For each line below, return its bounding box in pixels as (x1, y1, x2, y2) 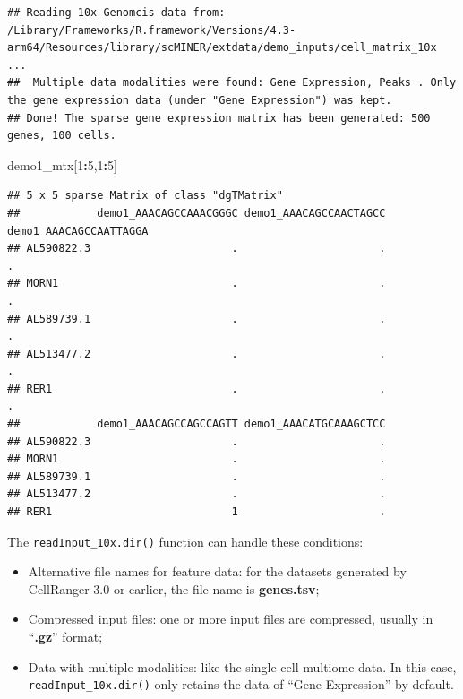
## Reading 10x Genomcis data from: (7, 6, 226, 19)
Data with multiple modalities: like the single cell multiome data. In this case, (28, 657, 457, 676)
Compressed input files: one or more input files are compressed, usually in (28, 609, 433, 628)
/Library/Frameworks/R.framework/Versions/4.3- (7, 23, 296, 37)
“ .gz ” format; (28, 627, 103, 646)
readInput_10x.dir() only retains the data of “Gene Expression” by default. (28, 675, 454, 694)
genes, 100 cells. (7, 129, 116, 142)
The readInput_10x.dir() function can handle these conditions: (7, 531, 364, 550)
